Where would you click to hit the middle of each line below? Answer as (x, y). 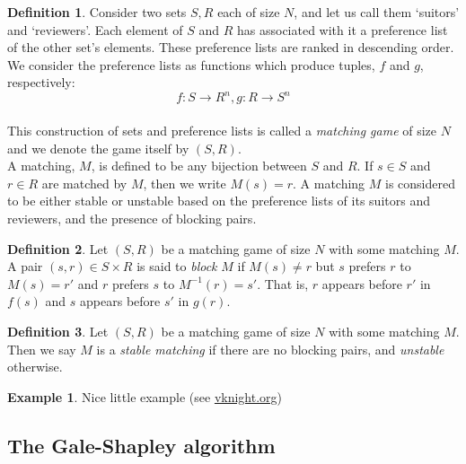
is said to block (177, 266)
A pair (25, 266)
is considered (421, 183)
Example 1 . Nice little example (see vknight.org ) (145, 396)
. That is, (283, 283)
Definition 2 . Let (58, 248)
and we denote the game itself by (98, 148)
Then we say (42, 349)
